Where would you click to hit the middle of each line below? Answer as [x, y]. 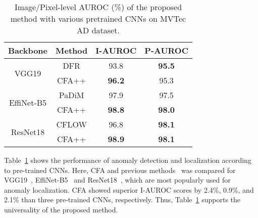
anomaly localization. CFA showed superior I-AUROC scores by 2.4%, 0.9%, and [129, 189]
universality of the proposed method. [61, 209]
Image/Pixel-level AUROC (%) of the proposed [98, 7]
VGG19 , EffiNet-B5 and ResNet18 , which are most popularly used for [117, 180]
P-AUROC [166, 50]
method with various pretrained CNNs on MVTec [98, 18]
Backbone [28, 50]
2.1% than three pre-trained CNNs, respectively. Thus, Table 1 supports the [122, 200]
